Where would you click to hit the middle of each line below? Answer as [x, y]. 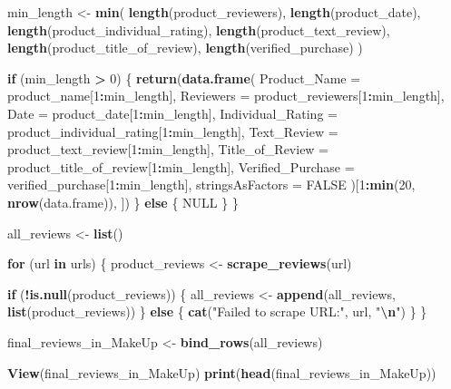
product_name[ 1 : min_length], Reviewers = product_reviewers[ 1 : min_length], [226, 96]
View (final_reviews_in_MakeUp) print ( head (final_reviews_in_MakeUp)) [222, 372]
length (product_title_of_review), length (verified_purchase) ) [185, 48]
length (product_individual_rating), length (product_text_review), [199, 29]
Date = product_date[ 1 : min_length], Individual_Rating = [172, 113]
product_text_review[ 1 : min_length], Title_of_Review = [168, 149]
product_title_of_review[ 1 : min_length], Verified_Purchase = [181, 166]
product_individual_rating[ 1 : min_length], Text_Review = [173, 131]
